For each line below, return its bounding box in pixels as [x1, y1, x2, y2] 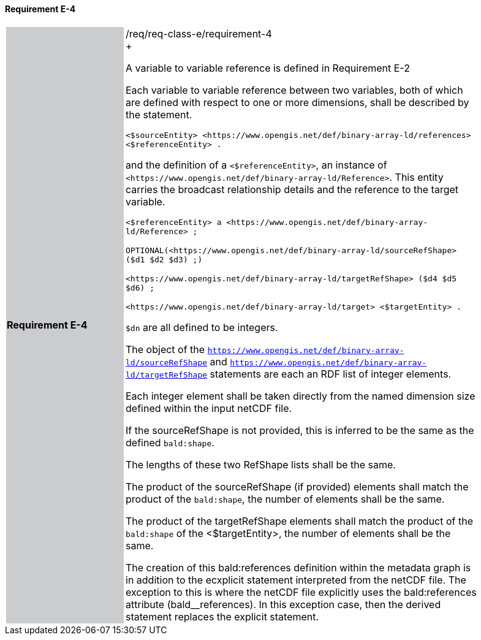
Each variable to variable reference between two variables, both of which [126, 83, 463, 96]
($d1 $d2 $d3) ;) [126, 254, 203, 264]
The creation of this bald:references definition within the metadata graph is [126, 561, 471, 574]
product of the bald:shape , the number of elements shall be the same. [126, 492, 445, 505]
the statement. [126, 108, 192, 121]
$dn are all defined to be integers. [126, 321, 278, 333]
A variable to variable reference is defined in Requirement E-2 [126, 61, 410, 74]
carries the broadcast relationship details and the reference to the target [126, 183, 459, 196]
